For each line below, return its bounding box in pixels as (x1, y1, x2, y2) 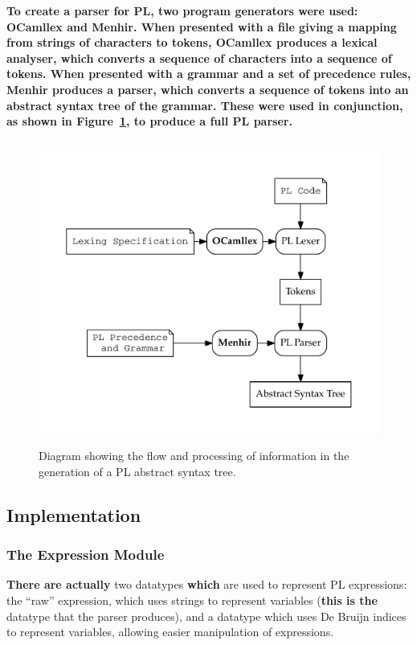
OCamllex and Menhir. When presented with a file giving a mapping (6, 18, 397, 35)
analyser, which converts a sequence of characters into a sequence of (6, 49, 392, 66)
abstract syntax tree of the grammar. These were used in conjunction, (6, 97, 403, 113)
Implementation (6, 502, 141, 527)
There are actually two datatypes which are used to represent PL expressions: (6, 576, 407, 593)
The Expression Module (6, 544, 165, 565)
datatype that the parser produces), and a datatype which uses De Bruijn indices (6, 607, 407, 624)
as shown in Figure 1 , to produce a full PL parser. (6, 113, 292, 129)
